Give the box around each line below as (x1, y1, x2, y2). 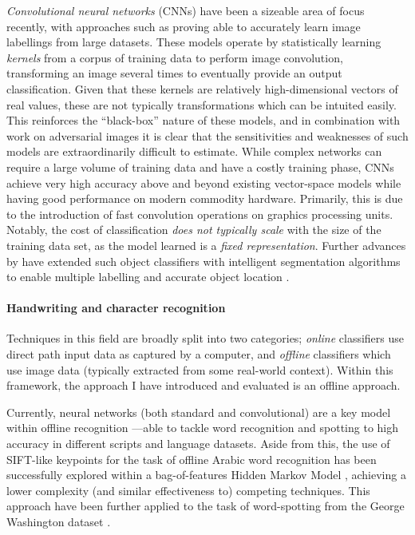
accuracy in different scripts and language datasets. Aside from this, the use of (6, 435, 390, 452)
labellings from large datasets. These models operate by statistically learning (6, 34, 381, 50)
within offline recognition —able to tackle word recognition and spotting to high (6, 419, 399, 436)
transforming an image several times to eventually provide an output (6, 65, 342, 81)
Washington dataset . (6, 513, 111, 530)
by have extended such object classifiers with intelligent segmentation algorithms (6, 252, 401, 269)
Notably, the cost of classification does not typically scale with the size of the (6, 221, 381, 238)
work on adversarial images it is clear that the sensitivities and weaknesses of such (6, 127, 409, 144)
